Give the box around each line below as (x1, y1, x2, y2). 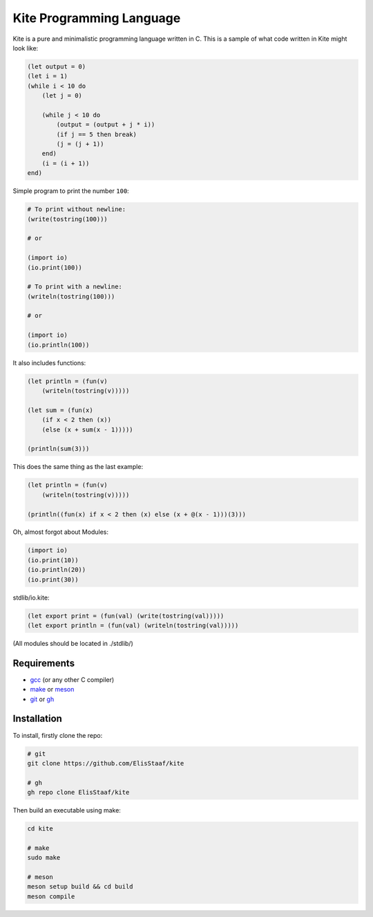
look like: (12, 44, 39, 52)
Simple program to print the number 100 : (12, 187, 129, 195)
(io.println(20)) (27, 566, 86, 574)
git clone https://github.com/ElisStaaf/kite (27, 759, 184, 767)
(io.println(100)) (27, 341, 90, 349)
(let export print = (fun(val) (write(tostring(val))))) (27, 612, 224, 620)
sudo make (27, 854, 61, 862)
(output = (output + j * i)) (56, 121, 155, 129)
